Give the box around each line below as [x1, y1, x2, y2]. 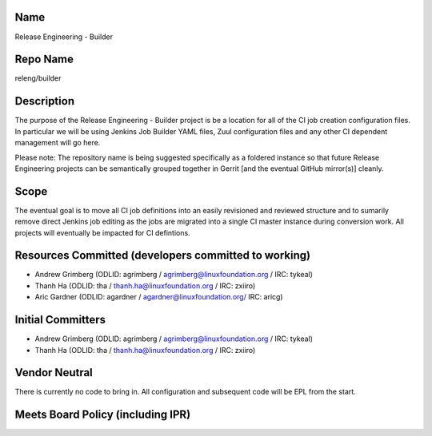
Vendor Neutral [14, 366, 94, 379]
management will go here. [14, 138, 101, 148]
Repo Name [14, 53, 74, 66]
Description [14, 94, 75, 108]
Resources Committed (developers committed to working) [14, 248, 311, 263]
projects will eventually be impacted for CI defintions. [14, 228, 191, 237]
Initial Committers [14, 313, 106, 327]
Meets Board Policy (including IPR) [14, 408, 191, 422]
